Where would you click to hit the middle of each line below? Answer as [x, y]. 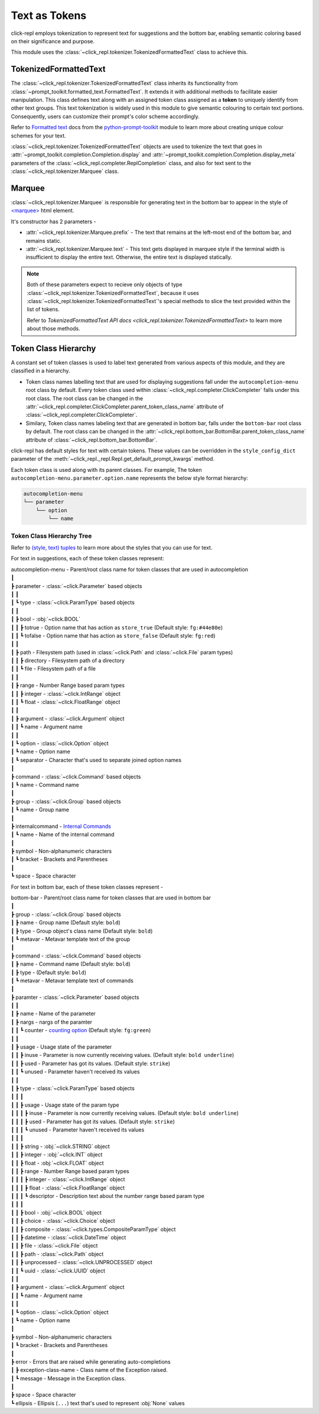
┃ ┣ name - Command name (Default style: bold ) [71, 964]
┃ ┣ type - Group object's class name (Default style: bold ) [82, 931]
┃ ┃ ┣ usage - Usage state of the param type [65, 1105]
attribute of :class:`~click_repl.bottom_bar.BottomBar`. [92, 440]
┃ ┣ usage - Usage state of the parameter [61, 1047]
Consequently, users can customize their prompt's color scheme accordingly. [105, 116]
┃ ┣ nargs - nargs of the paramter [52, 1022]
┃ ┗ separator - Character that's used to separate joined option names [96, 760]
